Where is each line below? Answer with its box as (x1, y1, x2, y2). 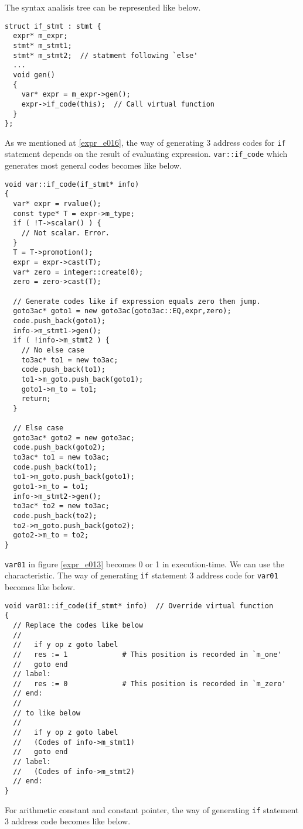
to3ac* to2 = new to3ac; (13, 502, 110, 511)
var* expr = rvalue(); (13, 200, 101, 208)
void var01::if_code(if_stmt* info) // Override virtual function (5, 601, 274, 610)
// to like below (13, 708, 80, 717)
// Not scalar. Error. (21, 229, 110, 237)
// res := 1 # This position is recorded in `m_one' (13, 650, 282, 659)
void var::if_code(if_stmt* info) (5, 180, 139, 189)
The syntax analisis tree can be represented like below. (5, 1, 201, 13)
